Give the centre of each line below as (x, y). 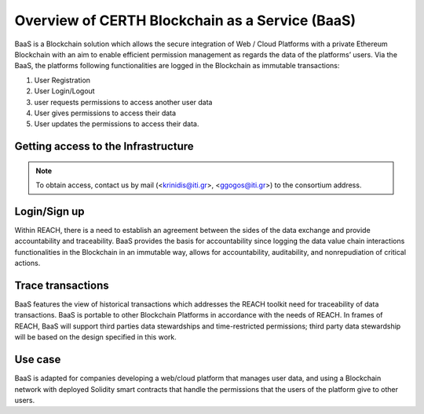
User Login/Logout (64, 91)
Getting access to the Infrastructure (104, 146)
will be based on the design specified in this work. (95, 337)
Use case (38, 360)
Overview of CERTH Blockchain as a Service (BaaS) (185, 20)
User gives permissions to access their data (105, 113)
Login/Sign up (50, 211)
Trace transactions (62, 285)
